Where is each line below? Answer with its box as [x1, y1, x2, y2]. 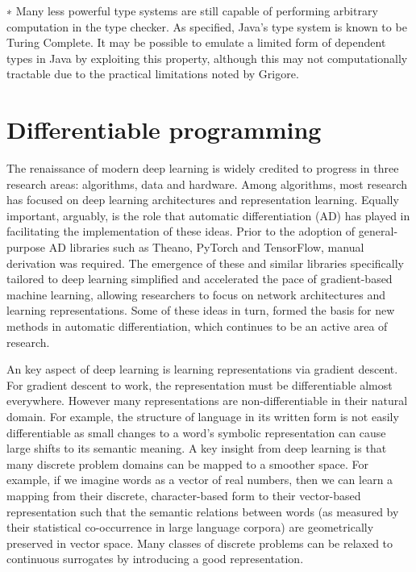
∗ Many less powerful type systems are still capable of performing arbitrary [6, 2, 378, 19]
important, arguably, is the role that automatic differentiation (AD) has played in [6, 207, 410, 223]
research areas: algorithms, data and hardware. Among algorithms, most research [6, 175, 408, 192]
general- [358, 223, 398, 240]
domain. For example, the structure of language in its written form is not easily [6, 408, 399, 424]
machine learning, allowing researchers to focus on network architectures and [6, 286, 385, 303]
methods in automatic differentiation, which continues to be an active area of [6, 318, 388, 335]
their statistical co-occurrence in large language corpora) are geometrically [6, 519, 374, 536]
